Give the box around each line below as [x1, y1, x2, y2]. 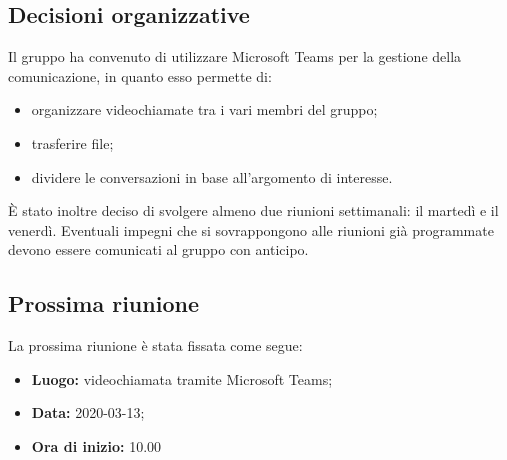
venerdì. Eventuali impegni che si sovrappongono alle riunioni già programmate [8, 219, 494, 240]
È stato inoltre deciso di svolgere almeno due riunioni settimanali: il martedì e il [8, 200, 499, 221]
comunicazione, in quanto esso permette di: [8, 65, 272, 86]
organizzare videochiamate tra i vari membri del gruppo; [31, 99, 378, 120]
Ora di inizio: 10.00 [31, 435, 162, 456]
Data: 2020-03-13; [31, 402, 145, 423]
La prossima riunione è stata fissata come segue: [8, 335, 303, 356]
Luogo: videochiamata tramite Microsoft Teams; [31, 368, 333, 389]
